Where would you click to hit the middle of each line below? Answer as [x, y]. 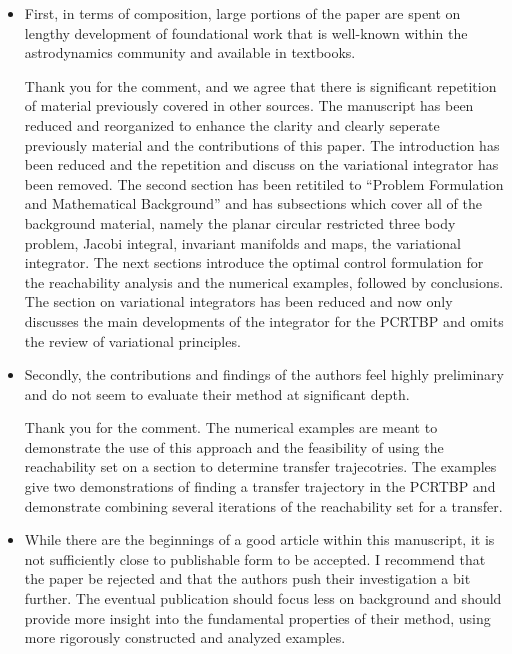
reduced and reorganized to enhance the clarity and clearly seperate [232, 124]
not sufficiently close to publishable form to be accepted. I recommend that [255, 558]
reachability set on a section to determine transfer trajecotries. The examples [260, 466]
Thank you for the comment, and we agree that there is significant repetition [260, 85]
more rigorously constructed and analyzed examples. [185, 637]
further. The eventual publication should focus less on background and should [263, 598]
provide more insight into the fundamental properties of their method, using [257, 617]
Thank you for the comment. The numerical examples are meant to [231, 427]
